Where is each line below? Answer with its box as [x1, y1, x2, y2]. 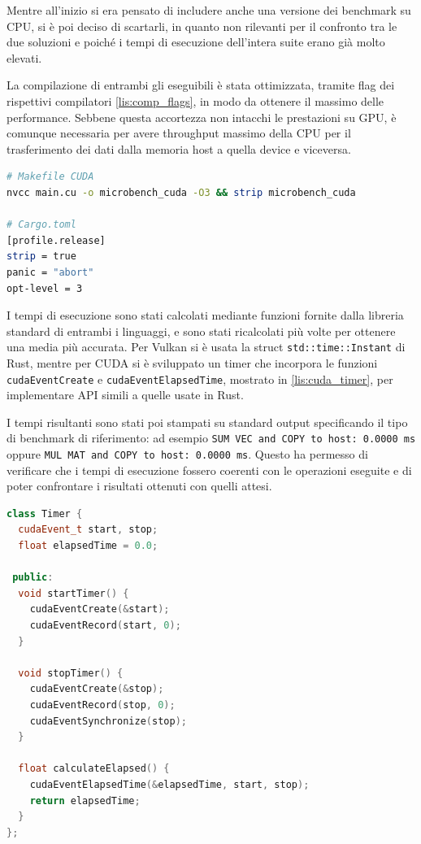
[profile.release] [7, 234, 106, 246]
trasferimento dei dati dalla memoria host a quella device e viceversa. [7, 140, 351, 157]
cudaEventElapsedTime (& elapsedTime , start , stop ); [29, 778, 310, 790]
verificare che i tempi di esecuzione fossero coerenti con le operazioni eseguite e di [7, 461, 412, 478]
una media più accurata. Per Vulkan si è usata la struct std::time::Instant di [7, 338, 406, 355]
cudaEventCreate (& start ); [29, 603, 170, 616]
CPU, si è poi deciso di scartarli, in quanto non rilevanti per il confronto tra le [7, 17, 397, 34]
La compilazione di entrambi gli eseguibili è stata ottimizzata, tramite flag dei [7, 76, 395, 94]
